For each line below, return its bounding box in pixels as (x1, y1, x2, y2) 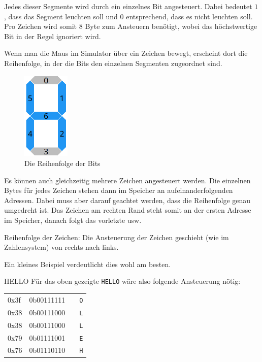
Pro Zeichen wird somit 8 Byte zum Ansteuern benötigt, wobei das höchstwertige (4, 21, 257, 31)
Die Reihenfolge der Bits (24, 158, 101, 169)
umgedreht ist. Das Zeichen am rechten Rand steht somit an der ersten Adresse (4, 205, 251, 215)
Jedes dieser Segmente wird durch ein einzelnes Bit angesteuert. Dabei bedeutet (4, 1, 252, 11)
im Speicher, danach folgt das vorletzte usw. (4, 215, 142, 225)
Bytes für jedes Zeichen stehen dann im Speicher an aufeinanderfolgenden (4, 185, 233, 195)
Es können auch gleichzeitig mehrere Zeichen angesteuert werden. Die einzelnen (4, 175, 251, 185)
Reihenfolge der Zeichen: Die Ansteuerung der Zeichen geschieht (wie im (4, 232, 229, 242)
